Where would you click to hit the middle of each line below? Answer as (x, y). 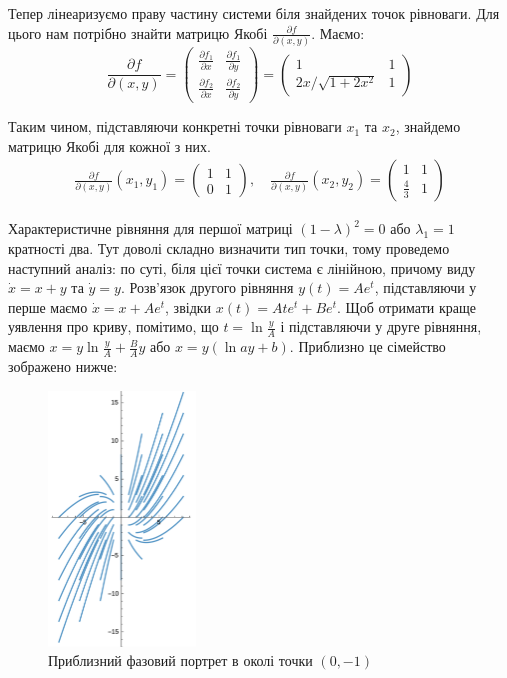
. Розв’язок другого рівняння (207, 287)
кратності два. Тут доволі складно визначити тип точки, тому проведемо (229, 247)
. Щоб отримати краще (406, 306)
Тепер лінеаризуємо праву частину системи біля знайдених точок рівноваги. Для (254, 13)
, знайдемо (428, 126)
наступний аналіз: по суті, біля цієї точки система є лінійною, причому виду (242, 267)
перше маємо (48, 306)
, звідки (188, 306)
